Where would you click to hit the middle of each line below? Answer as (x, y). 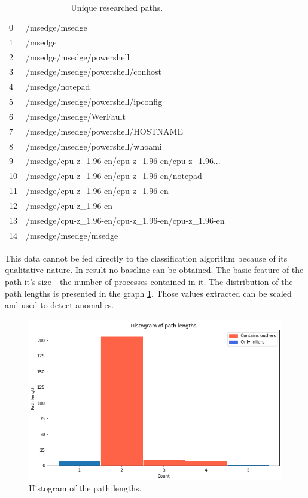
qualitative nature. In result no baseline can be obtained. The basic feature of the (154, 270)
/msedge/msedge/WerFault (76, 116)
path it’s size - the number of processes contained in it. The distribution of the (149, 281)
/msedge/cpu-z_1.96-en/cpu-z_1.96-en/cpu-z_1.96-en (125, 220)
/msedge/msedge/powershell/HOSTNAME (104, 131)
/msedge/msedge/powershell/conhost (94, 72)
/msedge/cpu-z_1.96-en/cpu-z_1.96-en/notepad (114, 176)
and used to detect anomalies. (60, 305)
